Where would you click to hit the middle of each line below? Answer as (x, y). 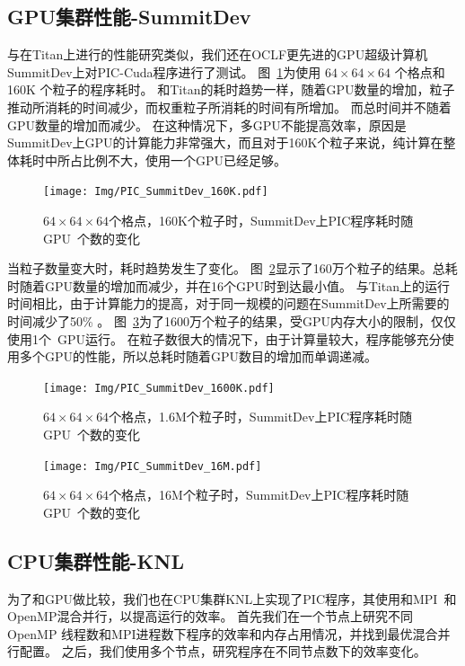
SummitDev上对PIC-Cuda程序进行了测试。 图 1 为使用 (164, 71)
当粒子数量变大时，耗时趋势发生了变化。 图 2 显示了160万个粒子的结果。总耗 (232, 268)
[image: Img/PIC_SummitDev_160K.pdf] (156, 192)
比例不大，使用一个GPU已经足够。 (184, 160)
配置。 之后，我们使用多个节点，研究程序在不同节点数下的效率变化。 (223, 651)
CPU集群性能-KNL (96, 560)
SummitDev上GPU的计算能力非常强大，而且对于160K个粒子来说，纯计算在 (225, 142)
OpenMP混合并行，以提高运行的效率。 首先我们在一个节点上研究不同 (211, 616)
